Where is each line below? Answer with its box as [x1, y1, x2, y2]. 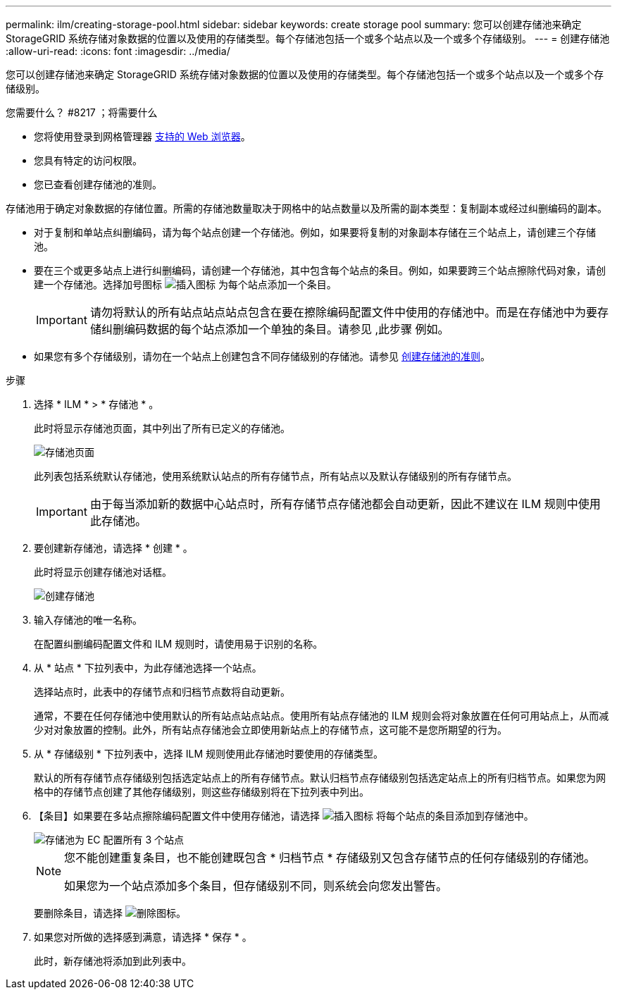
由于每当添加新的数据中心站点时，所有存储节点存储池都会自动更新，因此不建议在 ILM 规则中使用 [89, 497, 601, 511]
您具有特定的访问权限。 [34, 154, 142, 166]
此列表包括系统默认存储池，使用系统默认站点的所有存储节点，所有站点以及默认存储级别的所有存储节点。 [34, 470, 517, 482]
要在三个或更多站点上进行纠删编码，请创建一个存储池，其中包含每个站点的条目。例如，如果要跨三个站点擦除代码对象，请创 [34, 264, 606, 276]
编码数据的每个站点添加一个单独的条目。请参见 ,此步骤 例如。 [123, 322, 449, 336]
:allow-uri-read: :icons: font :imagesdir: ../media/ [6, 45, 230, 57]
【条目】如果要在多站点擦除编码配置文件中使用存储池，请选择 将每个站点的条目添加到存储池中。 [34, 810, 534, 822]
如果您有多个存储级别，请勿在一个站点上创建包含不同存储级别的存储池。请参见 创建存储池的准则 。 [34, 350, 490, 362]
